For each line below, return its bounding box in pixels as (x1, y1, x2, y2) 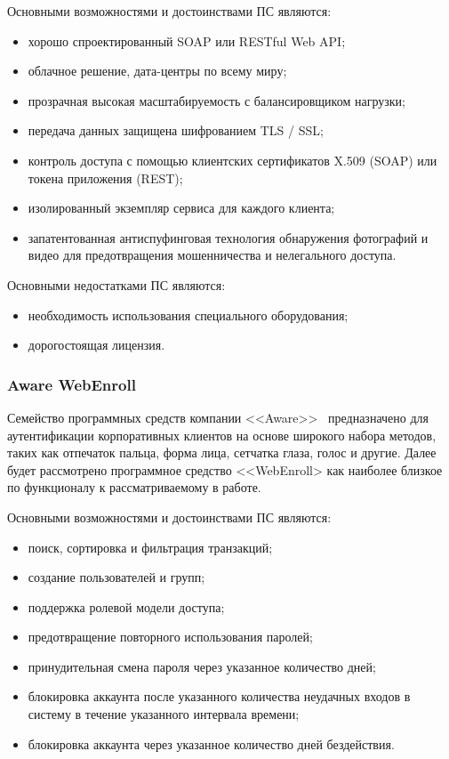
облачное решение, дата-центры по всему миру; (28, 61, 287, 80)
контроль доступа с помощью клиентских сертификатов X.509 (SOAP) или (28, 150, 437, 169)
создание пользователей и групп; (28, 568, 205, 586)
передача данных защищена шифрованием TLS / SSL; (28, 121, 324, 140)
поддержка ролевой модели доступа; (28, 597, 225, 616)
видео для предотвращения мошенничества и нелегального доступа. (28, 246, 397, 264)
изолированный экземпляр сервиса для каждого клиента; (28, 198, 335, 217)
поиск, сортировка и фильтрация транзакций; (28, 537, 273, 556)
